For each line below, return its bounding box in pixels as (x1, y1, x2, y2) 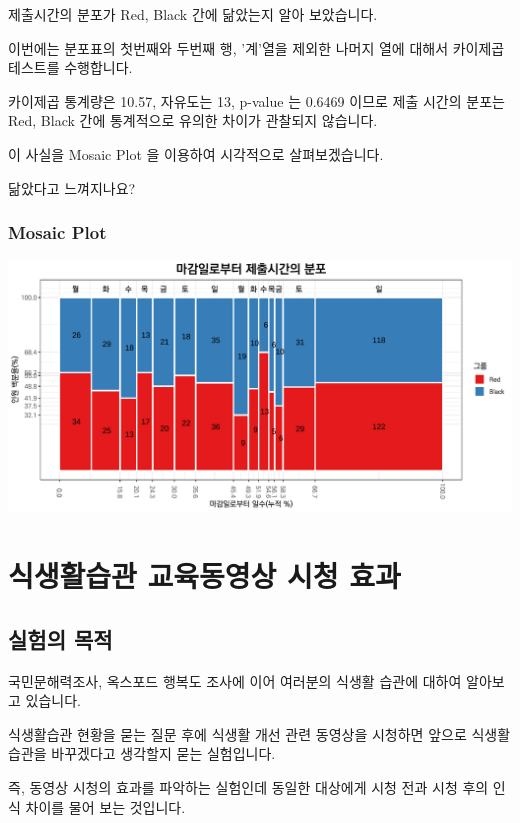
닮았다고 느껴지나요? (8, 177, 136, 198)
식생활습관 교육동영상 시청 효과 (8, 555, 401, 596)
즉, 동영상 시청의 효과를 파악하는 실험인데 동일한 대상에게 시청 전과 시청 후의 (8, 776, 489, 797)
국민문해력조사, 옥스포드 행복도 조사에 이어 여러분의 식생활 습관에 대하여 (8, 670, 462, 691)
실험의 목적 (8, 623, 113, 654)
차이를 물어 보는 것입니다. (25, 796, 186, 817)
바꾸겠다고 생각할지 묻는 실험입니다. (51, 743, 276, 764)
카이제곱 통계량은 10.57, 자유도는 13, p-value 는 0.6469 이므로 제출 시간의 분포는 (8, 90, 505, 111)
